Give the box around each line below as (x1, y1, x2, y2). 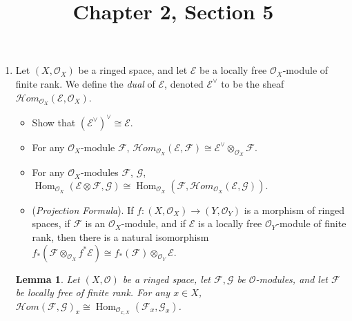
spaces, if (32, 216, 70, 231)
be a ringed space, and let (78, 63, 188, 77)
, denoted (164, 76, 204, 90)
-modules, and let (255, 271, 328, 286)
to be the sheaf (221, 76, 284, 90)
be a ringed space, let (122, 271, 211, 286)
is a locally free (198, 216, 262, 231)
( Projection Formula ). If (32, 202, 134, 217)
